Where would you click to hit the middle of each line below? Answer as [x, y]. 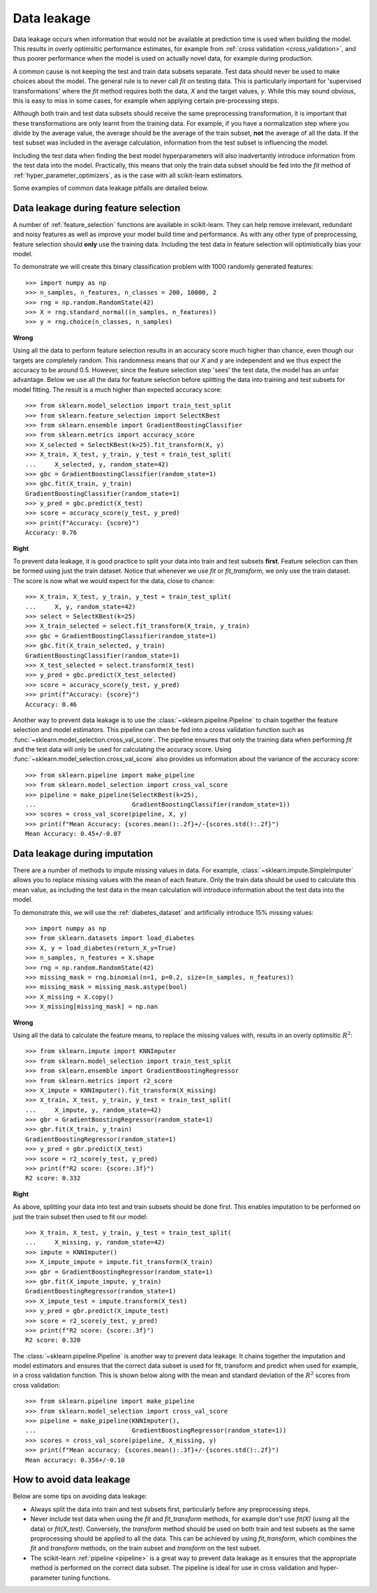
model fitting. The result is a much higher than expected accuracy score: [118, 389]
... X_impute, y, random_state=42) [94, 1110]
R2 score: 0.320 [53, 1340]
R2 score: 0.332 [53, 1178]
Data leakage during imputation [83, 853]
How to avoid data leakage [72, 1480]
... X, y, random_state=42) [81, 607]
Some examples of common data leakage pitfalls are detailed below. [111, 188]
